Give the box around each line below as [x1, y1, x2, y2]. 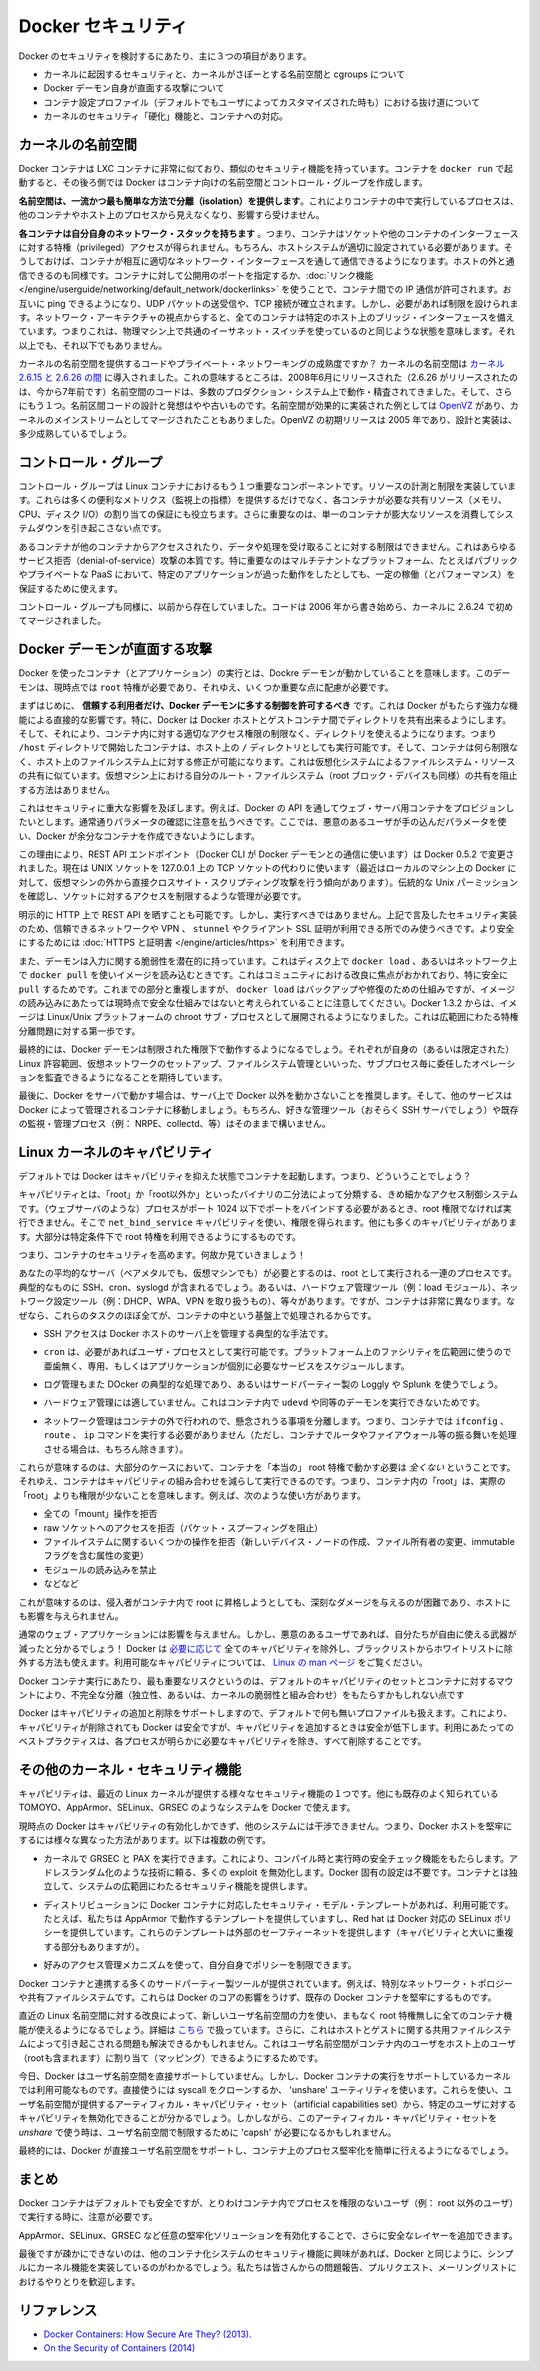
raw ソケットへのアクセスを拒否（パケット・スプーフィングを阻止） [43, 1521, 324, 1534]
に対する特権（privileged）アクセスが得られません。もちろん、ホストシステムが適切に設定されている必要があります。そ [18, 241, 514, 253]
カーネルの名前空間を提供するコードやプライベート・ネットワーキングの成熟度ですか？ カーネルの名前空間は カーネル [18, 358, 505, 370]
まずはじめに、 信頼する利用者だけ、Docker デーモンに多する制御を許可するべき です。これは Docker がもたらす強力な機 [18, 700, 519, 712]
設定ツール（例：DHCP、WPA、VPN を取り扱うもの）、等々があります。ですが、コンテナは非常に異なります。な [53, 1295, 516, 1307]
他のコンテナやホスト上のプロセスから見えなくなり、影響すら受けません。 [18, 209, 325, 221]
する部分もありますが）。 [43, 1940, 145, 1952]
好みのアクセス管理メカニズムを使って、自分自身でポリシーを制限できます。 [43, 1959, 357, 1971]
